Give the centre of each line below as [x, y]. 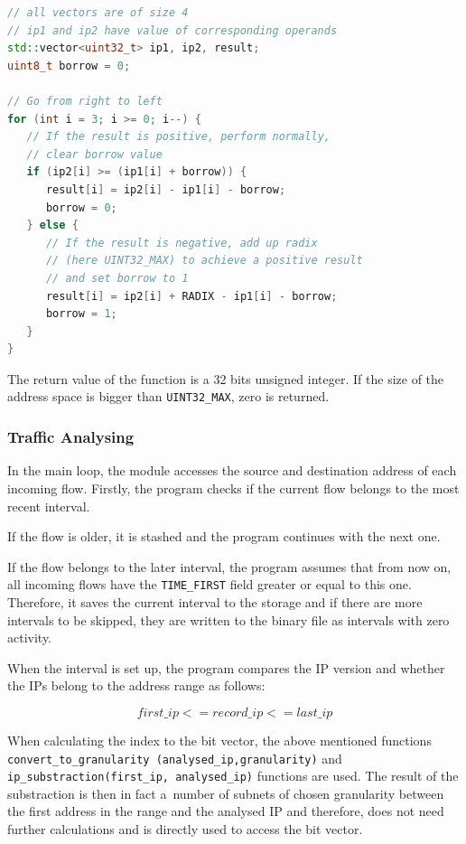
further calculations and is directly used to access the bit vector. [185, 829]
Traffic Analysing [71, 437]
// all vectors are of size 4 [98, 13]
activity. [30, 638]
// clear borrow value [94, 154]
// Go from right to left [85, 101]
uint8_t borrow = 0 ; [69, 66]
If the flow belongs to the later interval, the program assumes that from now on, [229, 566]
